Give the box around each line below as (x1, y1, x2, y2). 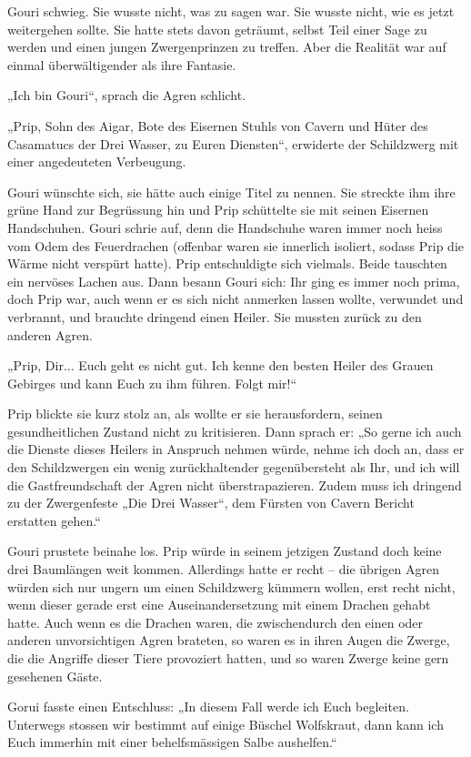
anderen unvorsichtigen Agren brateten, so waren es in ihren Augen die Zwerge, (7, 631, 450, 650)
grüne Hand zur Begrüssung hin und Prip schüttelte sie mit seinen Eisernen (7, 200, 429, 219)
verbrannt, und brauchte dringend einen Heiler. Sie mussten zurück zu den (7, 307, 422, 326)
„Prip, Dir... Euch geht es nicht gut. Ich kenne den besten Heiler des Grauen (7, 356, 434, 375)
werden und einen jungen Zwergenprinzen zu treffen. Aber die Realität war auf (7, 37, 446, 56)
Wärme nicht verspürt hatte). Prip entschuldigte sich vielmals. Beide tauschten (7, 254, 447, 273)
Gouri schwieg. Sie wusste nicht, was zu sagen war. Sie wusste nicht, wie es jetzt (7, 2, 455, 20)
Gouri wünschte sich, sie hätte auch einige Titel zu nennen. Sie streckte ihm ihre (7, 182, 456, 201)
